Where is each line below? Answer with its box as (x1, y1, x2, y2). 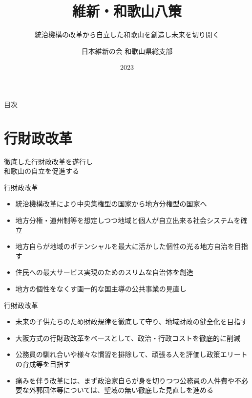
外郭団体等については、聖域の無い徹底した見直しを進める (29, 385, 214, 395)
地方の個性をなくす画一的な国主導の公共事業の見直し (15, 283, 187, 293)
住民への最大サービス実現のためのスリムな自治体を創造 (15, 267, 193, 277)
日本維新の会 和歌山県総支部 (81, 45, 173, 56)
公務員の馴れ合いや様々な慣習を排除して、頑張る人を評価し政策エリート (15, 349, 248, 359)
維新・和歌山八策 (72, 1, 182, 21)
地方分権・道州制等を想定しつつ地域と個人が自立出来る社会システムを (15, 215, 241, 225)
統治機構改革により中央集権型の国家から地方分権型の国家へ (15, 199, 207, 209)
